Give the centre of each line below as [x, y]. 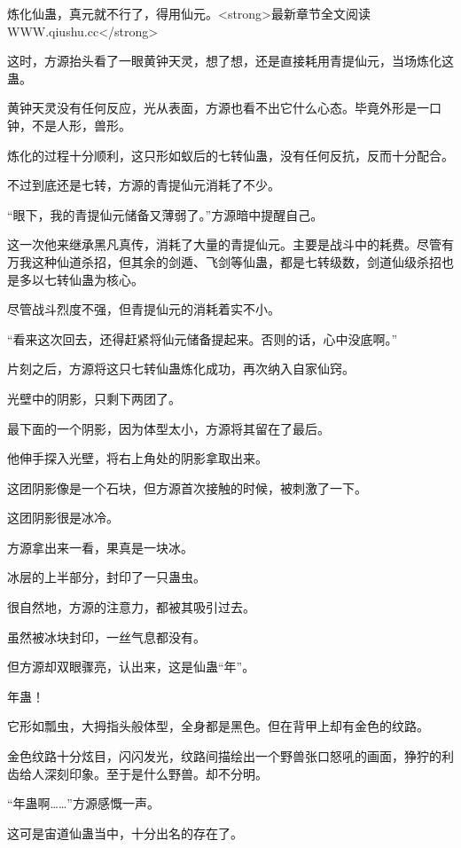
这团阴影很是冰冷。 [63, 518]
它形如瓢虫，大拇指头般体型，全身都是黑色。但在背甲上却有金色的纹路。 [218, 726]
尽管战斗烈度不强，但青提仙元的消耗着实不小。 [144, 309]
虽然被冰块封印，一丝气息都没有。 [106, 636]
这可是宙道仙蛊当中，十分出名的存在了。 [125, 832]
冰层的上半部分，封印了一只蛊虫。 [106, 577]
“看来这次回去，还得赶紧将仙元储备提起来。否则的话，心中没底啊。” [203, 338]
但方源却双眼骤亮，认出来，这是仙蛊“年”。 [131, 667]
